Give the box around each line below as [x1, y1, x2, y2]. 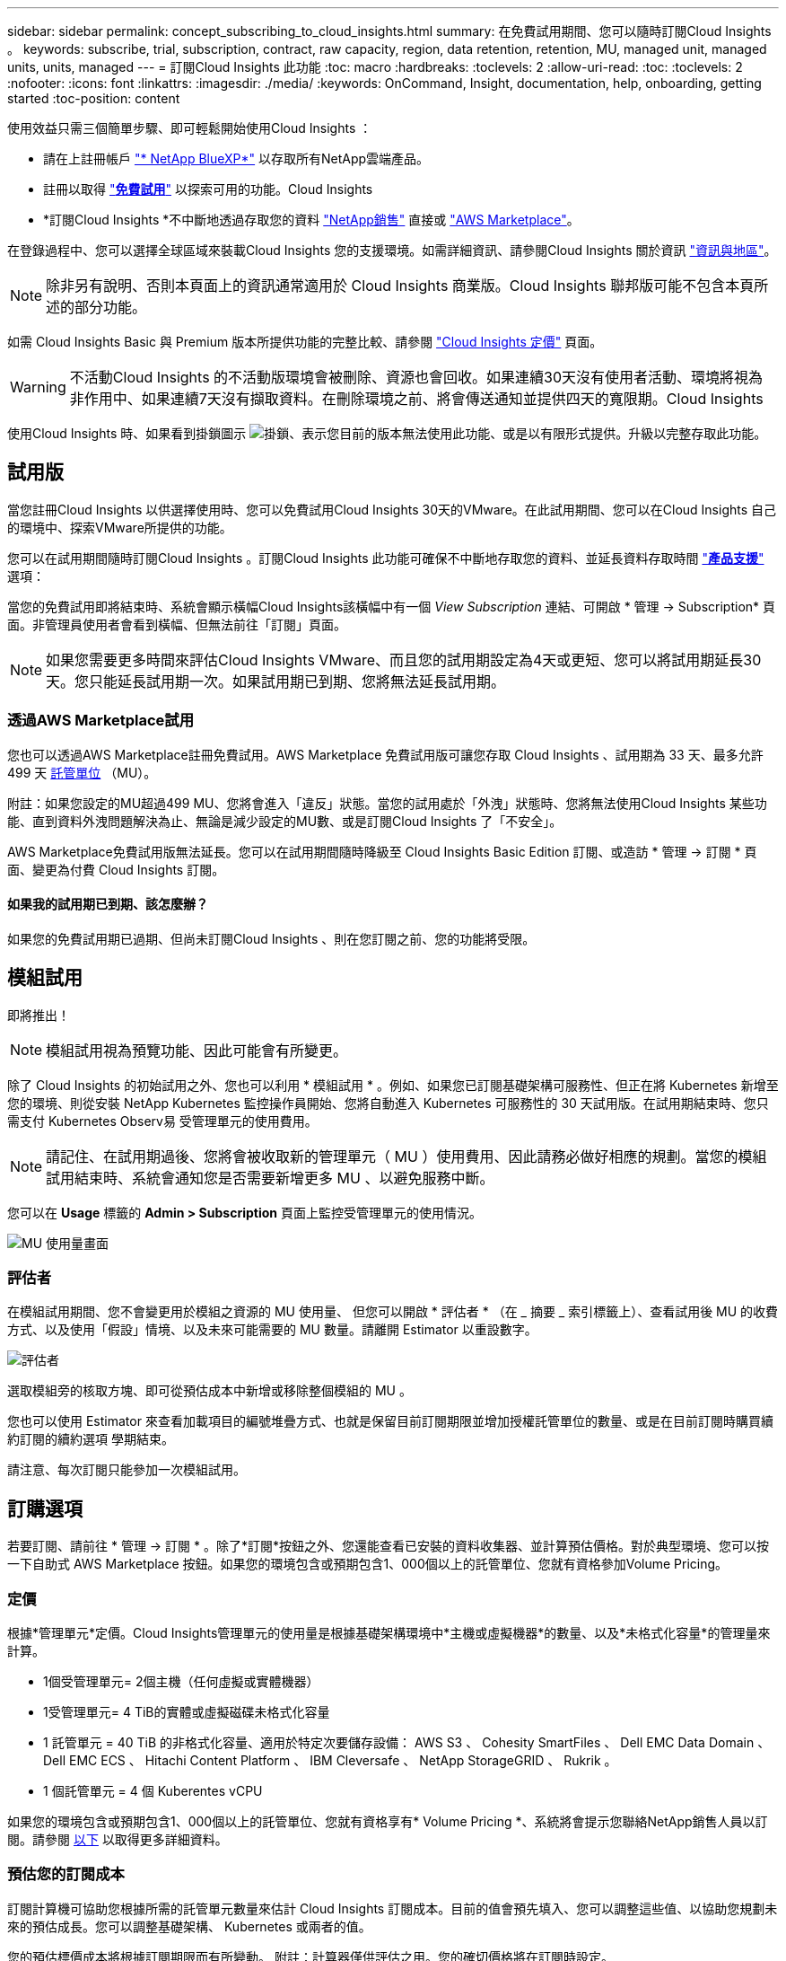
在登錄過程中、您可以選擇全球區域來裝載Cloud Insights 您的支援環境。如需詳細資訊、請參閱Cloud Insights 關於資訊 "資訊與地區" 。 [7, 242, 777, 258]
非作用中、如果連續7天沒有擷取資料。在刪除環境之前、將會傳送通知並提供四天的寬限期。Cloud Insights [69, 390, 764, 408]
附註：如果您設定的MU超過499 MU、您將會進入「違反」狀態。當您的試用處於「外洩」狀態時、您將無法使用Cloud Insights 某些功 [7, 795, 767, 811]
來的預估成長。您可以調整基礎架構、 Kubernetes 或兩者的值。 [7, 1918, 371, 1934]
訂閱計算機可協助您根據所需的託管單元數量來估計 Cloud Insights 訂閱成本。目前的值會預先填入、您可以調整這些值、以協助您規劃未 [7, 1900, 778, 1916]
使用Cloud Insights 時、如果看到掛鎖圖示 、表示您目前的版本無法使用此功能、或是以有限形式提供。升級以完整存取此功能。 [7, 426, 767, 441]
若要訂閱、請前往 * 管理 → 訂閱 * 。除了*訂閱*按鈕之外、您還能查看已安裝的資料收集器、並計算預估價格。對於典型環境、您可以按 [7, 1538, 770, 1554]
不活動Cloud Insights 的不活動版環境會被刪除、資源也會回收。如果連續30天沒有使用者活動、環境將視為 [69, 368, 764, 386]
